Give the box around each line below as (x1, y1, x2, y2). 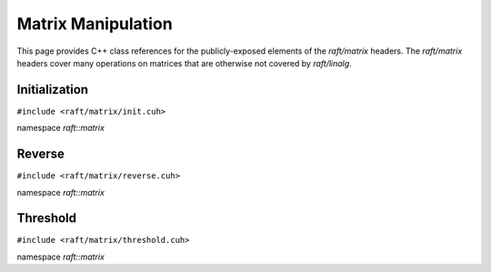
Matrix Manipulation (16, 14, 173, 34)
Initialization (16, 82, 89, 97)
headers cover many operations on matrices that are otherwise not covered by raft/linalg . (16, 57, 352, 68)
